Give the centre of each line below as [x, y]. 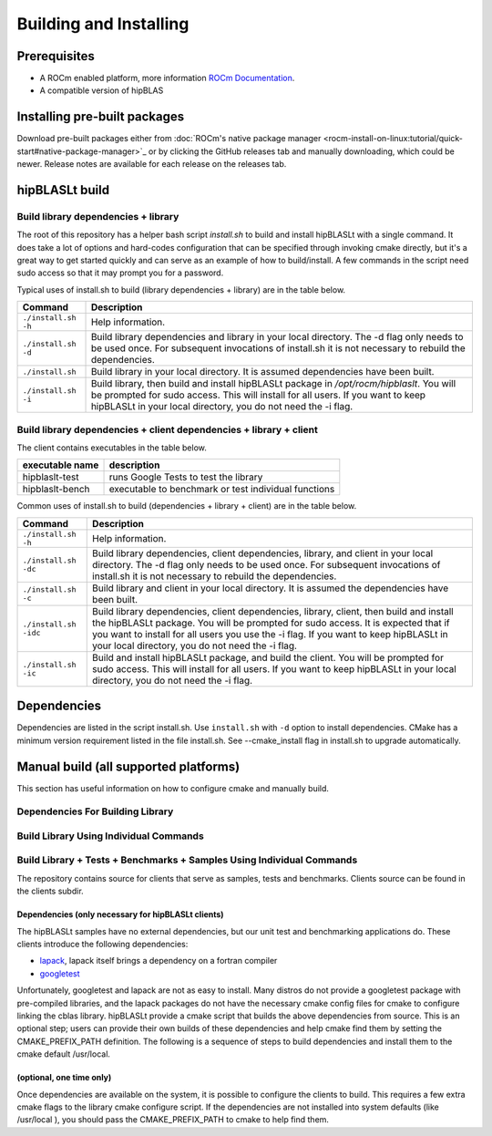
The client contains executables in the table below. [112, 448]
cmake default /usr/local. [64, 1054]
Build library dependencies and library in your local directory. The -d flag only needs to [277, 337]
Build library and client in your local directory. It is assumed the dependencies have [271, 588]
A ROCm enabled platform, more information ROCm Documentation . [167, 78]
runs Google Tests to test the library [186, 477]
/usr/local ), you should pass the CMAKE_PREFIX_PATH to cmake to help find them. [173, 1120]
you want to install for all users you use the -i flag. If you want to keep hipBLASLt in [270, 634]
